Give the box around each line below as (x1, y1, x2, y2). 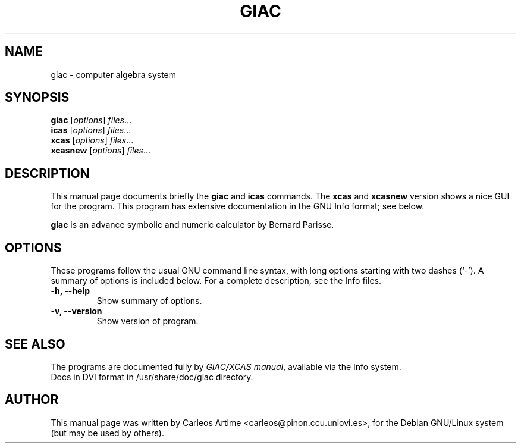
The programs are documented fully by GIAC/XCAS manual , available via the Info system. (51, 361, 401, 372)
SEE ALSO (5, 336, 65, 352)
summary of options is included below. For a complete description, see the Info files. (51, 275, 381, 286)
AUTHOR (5, 392, 59, 408)
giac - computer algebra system (51, 69, 177, 80)
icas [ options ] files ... (51, 125, 131, 136)
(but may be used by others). (51, 427, 164, 438)
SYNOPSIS (5, 90, 70, 105)
